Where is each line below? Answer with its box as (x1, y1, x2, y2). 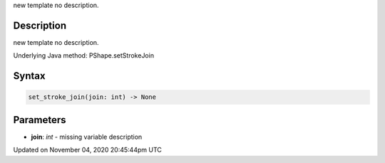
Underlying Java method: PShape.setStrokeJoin (13, 51, 155, 60)
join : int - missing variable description (31, 132, 143, 141)
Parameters (13, 114, 66, 126)
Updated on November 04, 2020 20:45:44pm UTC (13, 146, 162, 154)
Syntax (13, 70, 46, 82)
